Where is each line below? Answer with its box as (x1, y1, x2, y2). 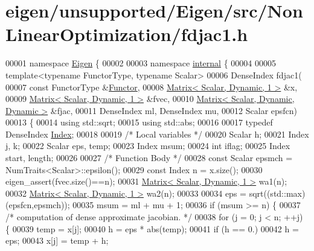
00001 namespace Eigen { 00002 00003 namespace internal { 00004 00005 (5, 57, 277, 69)
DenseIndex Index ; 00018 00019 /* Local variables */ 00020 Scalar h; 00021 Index (5, 127, 309, 140)
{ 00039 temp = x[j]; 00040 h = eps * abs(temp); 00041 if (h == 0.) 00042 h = (5, 222, 299, 235)
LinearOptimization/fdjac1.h (5, 22, 248, 46)
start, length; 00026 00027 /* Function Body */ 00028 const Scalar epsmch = (5, 151, 293, 164)
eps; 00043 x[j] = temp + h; (5, 234, 109, 247)
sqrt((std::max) (249, 186, 306, 199)
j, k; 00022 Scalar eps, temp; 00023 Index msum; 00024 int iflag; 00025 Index (5, 139, 290, 152)
